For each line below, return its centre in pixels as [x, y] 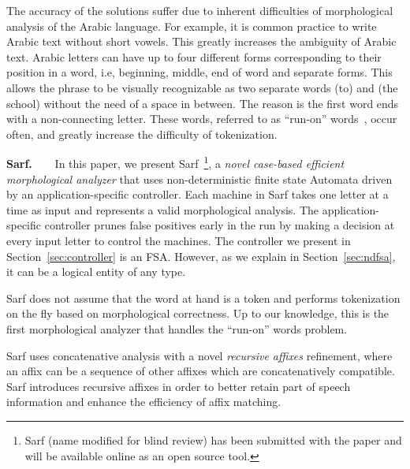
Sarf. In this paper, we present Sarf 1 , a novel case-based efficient [175, 162]
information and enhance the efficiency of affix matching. [144, 402]
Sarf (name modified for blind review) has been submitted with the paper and [213, 439]
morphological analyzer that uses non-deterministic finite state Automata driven [199, 179]
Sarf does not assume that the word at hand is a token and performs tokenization [203, 298]
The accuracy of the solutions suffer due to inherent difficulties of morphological [200, 10]
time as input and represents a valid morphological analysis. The [163, 209]
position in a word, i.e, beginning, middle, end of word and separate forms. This [199, 72]
